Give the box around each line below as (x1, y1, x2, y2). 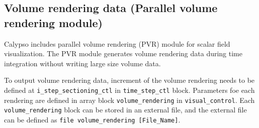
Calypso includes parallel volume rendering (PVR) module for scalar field (4, 38, 230, 49)
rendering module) (4, 15, 103, 30)
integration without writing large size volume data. (4, 58, 161, 68)
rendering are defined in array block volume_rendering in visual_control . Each (4, 94, 255, 105)
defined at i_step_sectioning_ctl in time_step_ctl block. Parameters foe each (4, 84, 255, 95)
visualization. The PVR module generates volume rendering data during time (4, 48, 242, 59)
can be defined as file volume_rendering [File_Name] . (4, 114, 181, 124)
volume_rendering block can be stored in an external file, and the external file (4, 104, 247, 115)
